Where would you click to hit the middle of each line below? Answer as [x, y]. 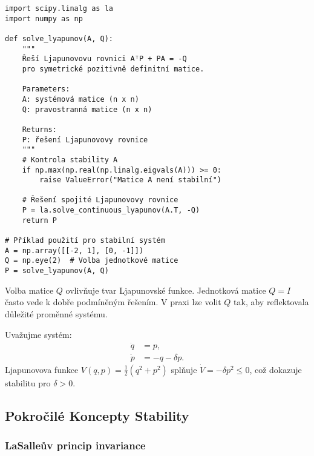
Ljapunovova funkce [42, 369]
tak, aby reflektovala [271, 302]
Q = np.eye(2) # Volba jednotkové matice [92, 261]
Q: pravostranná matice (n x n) [87, 109]
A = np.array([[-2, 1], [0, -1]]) [74, 250]
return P [39, 220]
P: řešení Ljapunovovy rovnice [85, 140]
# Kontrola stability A [70, 160]
